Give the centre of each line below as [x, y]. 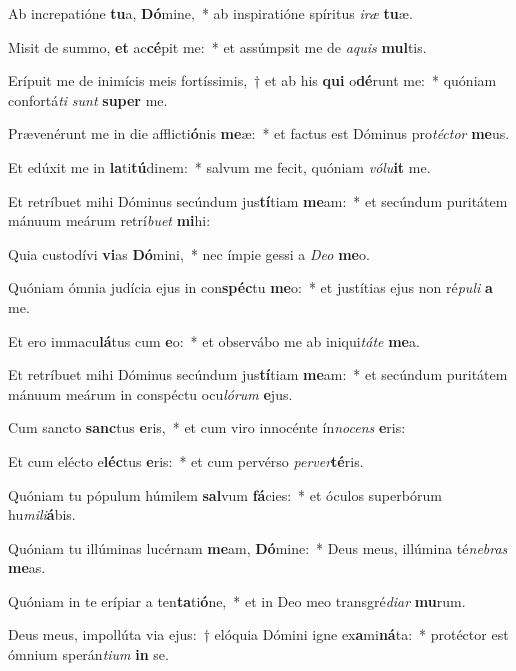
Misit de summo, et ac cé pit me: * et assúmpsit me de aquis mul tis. [217, 46]
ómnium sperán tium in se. [88, 654]
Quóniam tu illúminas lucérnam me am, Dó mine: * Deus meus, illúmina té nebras [258, 547]
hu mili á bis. [42, 514]
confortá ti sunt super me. [88, 99]
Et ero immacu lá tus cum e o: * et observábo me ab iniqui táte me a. [214, 340]
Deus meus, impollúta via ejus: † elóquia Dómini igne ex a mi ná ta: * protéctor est [258, 634]
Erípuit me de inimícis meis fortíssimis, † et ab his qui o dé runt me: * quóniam [252, 80]
